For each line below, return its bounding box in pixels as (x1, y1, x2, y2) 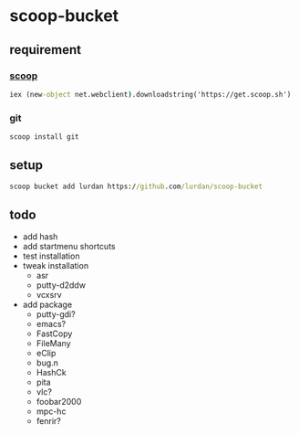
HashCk (36, 367, 67, 378)
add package (22, 299, 73, 311)
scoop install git (9, 132, 79, 142)
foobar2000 (36, 397, 82, 408)
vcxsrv (36, 290, 62, 301)
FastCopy (36, 328, 73, 339)
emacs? (36, 319, 67, 330)
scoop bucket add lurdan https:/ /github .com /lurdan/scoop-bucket (9, 182, 263, 191)
